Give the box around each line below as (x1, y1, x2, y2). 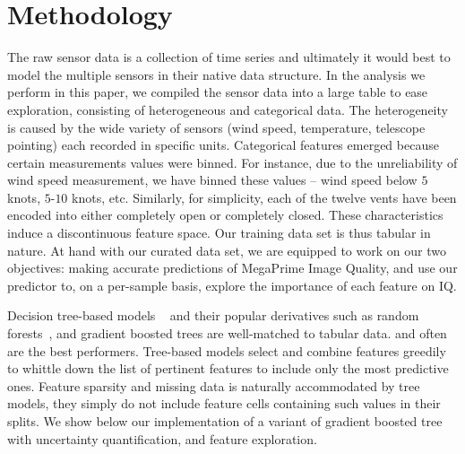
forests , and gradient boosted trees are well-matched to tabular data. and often (7, 324, 447, 343)
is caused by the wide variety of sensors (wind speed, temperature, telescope (7, 118, 426, 136)
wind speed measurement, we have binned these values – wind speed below (7, 170, 418, 189)
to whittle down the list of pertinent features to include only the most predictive (7, 359, 449, 378)
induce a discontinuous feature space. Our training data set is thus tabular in (7, 223, 431, 242)
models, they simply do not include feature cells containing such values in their (7, 394, 441, 413)
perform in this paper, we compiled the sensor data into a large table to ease (7, 83, 428, 101)
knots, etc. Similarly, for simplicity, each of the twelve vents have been (72, 188, 457, 206)
